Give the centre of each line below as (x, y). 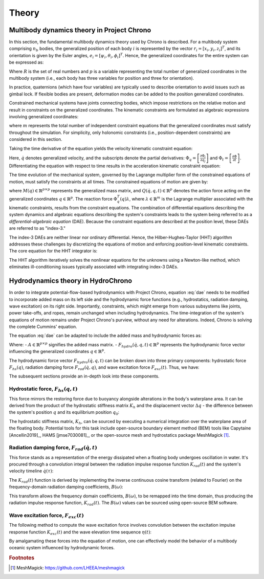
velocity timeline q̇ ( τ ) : (31, 471)
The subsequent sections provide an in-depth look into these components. (84, 376)
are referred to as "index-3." (37, 228)
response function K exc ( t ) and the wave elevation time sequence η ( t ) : (80, 532)
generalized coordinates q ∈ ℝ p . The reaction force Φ (63, 199)
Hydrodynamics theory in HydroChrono (70, 281)
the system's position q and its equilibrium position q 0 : (64, 413)
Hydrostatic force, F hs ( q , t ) (43, 389)
